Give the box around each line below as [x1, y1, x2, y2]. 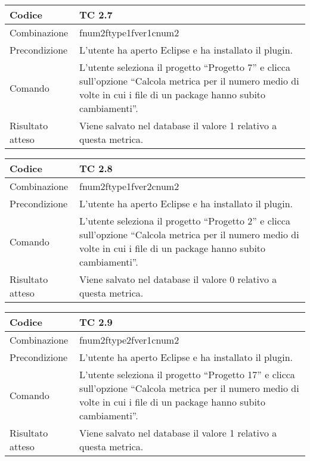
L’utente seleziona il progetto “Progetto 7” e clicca [79, 60, 290, 74]
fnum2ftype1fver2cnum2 [79, 179, 179, 193]
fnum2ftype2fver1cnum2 [79, 333, 179, 347]
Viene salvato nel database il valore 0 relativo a [79, 272, 277, 286]
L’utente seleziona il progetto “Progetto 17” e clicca [79, 367, 295, 381]
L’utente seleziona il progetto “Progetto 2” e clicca [79, 214, 290, 228]
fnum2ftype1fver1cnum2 [79, 26, 179, 39]
